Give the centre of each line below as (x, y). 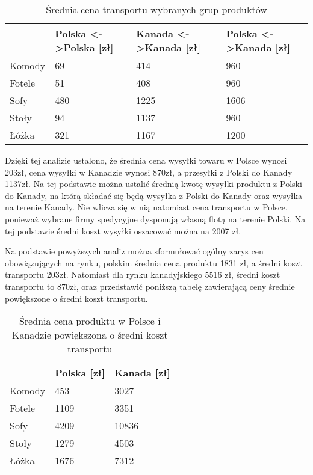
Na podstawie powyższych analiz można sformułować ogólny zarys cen (134, 251)
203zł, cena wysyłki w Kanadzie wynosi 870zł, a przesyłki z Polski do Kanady (149, 172)
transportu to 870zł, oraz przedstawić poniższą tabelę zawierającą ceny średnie (150, 286)
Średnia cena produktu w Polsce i (90, 321)
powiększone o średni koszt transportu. (76, 298)
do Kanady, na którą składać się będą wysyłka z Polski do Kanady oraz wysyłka (153, 195)
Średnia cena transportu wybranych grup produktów (156, 9)
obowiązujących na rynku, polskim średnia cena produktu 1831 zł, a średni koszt (154, 262)
